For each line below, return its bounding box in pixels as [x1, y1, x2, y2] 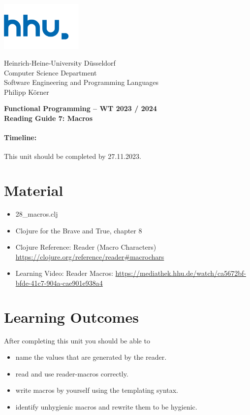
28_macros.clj [15, 208, 58, 219]
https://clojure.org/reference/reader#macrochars [15, 251, 164, 262]
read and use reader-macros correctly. [15, 368, 128, 378]
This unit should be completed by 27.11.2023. [4, 151, 142, 161]
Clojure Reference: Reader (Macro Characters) [15, 242, 156, 252]
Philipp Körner [4, 86, 49, 97]
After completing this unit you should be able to [4, 335, 150, 345]
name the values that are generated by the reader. [15, 352, 167, 362]
